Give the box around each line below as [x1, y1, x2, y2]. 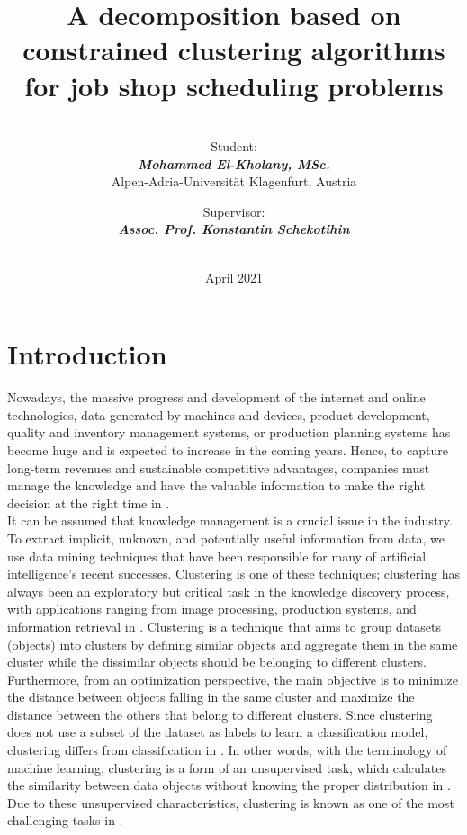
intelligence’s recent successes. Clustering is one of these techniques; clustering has [7, 564, 460, 583]
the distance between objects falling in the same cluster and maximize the [7, 687, 415, 706]
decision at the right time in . [7, 493, 170, 512]
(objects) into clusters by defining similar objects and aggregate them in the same [7, 634, 458, 653]
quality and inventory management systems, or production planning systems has [7, 423, 451, 442]
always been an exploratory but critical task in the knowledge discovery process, [7, 581, 450, 600]
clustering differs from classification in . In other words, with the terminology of [7, 741, 447, 759]
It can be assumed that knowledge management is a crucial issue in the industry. [7, 511, 453, 530]
